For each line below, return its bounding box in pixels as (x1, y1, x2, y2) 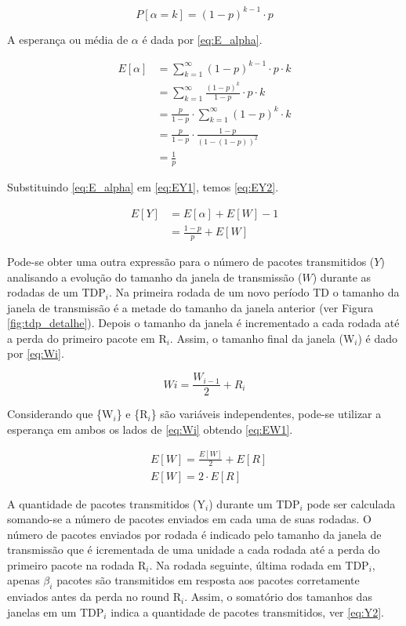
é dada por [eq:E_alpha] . (142, 31, 263, 47)
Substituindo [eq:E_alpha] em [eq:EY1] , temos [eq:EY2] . (7, 179, 279, 195)
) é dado (357, 329, 398, 346)
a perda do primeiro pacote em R (7, 329, 167, 346)
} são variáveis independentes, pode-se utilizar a (150, 406, 382, 422)
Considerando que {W (7, 406, 114, 422)
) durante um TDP (208, 495, 300, 511)
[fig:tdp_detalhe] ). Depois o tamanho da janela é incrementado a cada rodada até (7, 315, 400, 331)
